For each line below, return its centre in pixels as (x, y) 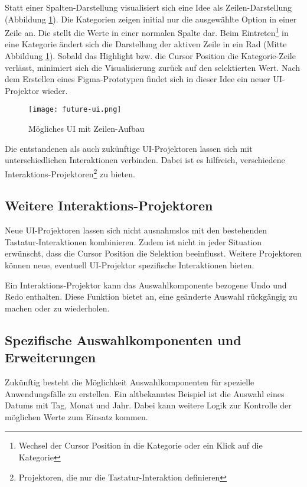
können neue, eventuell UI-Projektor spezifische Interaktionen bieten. (130, 265)
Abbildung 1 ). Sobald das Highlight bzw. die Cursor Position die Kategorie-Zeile (150, 56)
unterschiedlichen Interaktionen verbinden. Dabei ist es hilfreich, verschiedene (145, 160)
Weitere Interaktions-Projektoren (109, 205)
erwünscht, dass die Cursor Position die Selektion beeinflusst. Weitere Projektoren (153, 253)
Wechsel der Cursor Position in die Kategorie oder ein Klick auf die (141, 445)
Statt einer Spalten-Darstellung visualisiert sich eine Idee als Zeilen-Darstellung (148, 7)
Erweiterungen (50, 357)
